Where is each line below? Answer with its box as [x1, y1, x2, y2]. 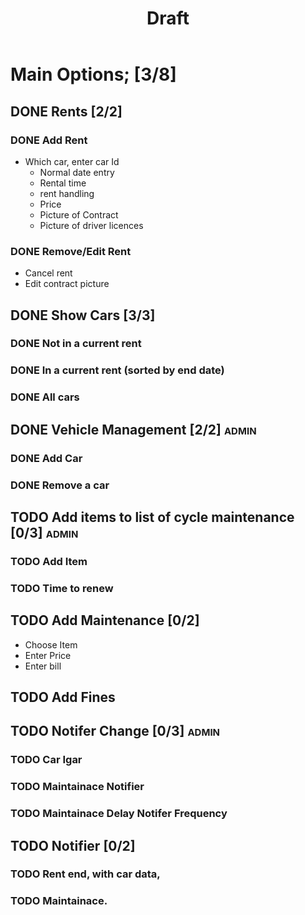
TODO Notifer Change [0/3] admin [10, 723, 221, 740]
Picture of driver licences [39, 219, 144, 231]
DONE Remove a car [10, 478, 110, 492]
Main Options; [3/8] [10, 63, 177, 86]
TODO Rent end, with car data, [10, 867, 161, 881]
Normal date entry [39, 166, 115, 178]
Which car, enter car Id [24, 155, 120, 167]
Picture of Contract [39, 208, 119, 221]
